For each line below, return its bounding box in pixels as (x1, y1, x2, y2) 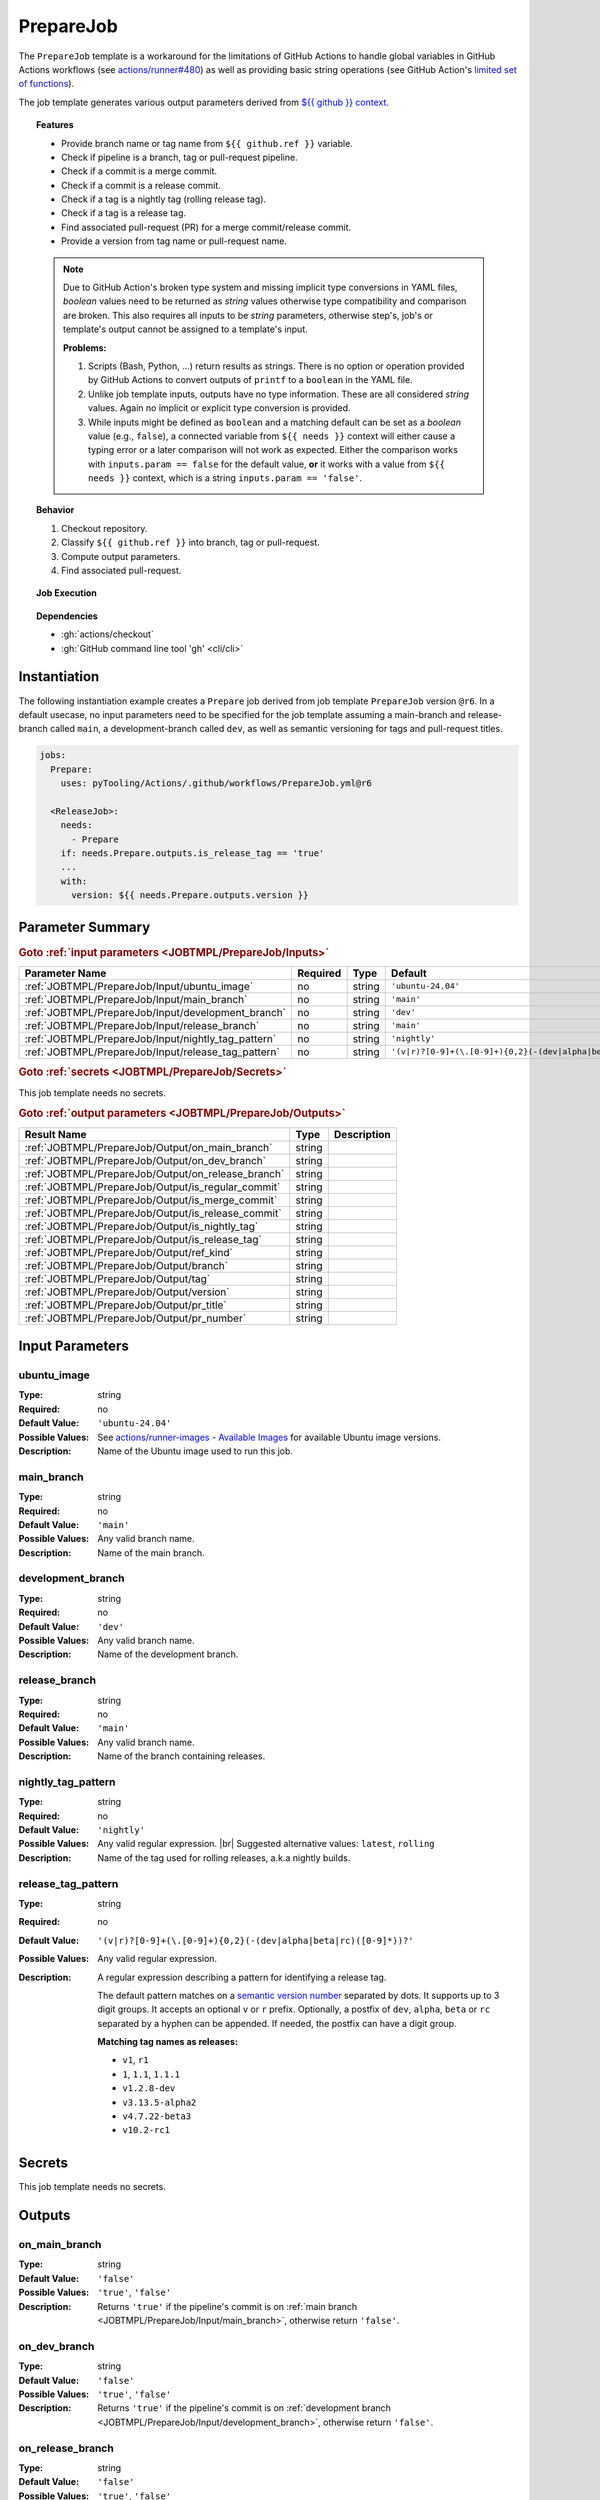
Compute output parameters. (61, 550, 181, 562)
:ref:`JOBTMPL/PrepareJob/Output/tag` (24, 1271, 210, 1285)
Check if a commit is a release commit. (61, 179, 222, 191)
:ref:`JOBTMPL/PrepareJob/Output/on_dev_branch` (24, 1153, 267, 1167)
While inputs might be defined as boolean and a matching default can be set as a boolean (88, 416, 462, 428)
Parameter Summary (18, 918, 151, 935)
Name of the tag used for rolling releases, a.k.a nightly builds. (97, 1851, 351, 1864)
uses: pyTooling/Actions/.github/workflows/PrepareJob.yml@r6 (60, 778, 372, 789)
